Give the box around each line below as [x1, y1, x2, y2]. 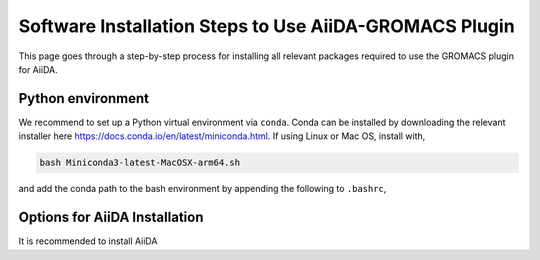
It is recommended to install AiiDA [18, 235, 158, 247]
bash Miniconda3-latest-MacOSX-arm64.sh [39, 157, 240, 169]
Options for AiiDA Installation [18, 209, 204, 226]
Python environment [18, 90, 150, 107]
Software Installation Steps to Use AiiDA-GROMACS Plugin [18, 15, 515, 37]
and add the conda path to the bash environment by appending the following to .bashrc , [18, 183, 387, 195]
